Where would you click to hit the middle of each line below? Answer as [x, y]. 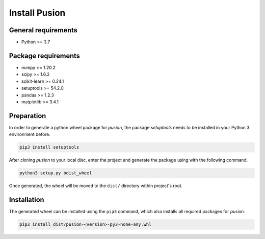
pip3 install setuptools [49, 147]
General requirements [43, 30]
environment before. [30, 134]
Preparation [27, 116]
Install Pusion [37, 13]
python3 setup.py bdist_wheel [56, 173]
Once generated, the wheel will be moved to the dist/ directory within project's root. [96, 186]
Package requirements [45, 56]
